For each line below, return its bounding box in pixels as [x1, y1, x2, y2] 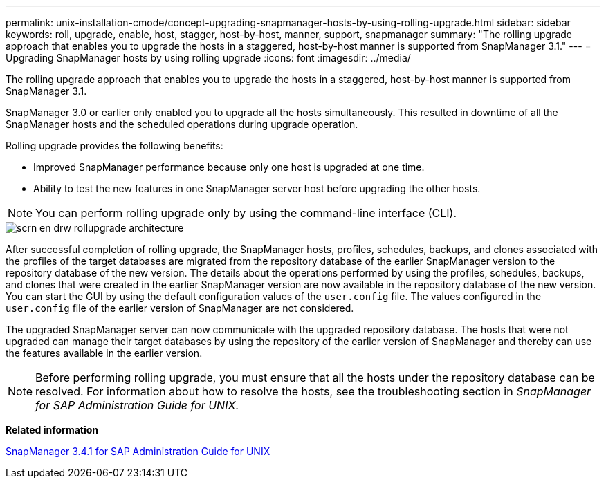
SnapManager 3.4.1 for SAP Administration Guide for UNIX [6, 445, 270, 457]
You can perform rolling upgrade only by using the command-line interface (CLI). [35, 206, 457, 220]
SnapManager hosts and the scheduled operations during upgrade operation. [6, 118, 358, 130]
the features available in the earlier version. [6, 347, 203, 359]
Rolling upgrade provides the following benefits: [6, 140, 223, 151]
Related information [6, 424, 99, 436]
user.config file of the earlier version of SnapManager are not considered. [6, 302, 354, 314]
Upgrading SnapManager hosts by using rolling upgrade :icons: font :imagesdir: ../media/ [6, 52, 411, 64]
